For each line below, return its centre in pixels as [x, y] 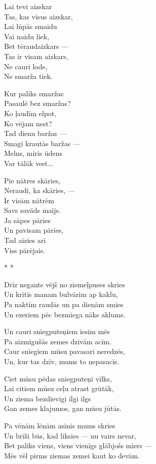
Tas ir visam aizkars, [36, 56]
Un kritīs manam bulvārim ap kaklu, [61, 294]
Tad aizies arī [25, 240]
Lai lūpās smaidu [31, 26]
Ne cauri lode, [26, 66]
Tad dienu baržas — [35, 133]
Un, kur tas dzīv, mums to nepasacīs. [62, 361]
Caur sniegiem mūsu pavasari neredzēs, [65, 351]
